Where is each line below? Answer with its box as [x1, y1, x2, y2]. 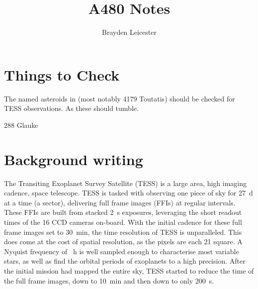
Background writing [4, 149, 143, 169]
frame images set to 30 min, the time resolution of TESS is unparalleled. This [4, 226, 242, 237]
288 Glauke [4, 119, 38, 130]
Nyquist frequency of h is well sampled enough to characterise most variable [4, 246, 239, 256]
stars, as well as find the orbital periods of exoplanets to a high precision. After [4, 256, 246, 266]
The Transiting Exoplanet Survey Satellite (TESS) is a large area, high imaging [4, 178, 247, 188]
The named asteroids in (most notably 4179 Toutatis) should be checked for [4, 93, 235, 103]
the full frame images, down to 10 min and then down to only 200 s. [4, 275, 214, 286]
